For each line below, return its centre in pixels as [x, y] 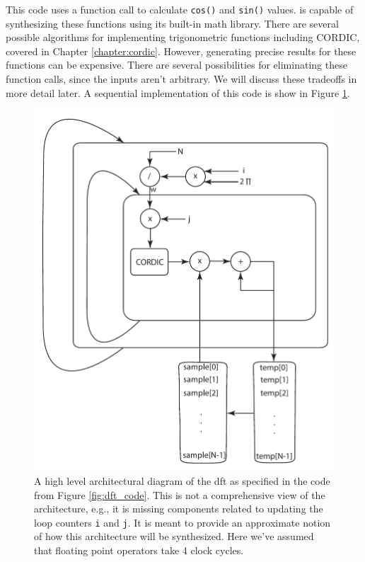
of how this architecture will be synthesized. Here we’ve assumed [174, 536]
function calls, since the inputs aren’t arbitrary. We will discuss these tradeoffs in [181, 79]
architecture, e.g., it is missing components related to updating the [179, 509]
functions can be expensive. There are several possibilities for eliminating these [176, 65]
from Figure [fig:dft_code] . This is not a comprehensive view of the [180, 494]
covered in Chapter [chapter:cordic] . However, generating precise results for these [181, 51]
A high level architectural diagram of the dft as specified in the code [182, 481]
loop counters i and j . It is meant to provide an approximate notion [182, 522]
